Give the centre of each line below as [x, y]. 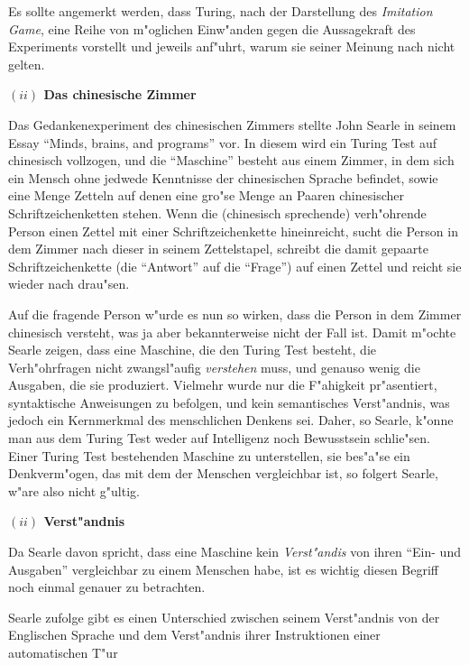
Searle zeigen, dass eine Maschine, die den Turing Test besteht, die [192, 350]
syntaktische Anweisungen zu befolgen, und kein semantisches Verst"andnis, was [229, 402]
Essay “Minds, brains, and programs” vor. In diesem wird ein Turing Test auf [223, 142]
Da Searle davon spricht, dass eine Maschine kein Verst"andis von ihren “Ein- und [234, 552]
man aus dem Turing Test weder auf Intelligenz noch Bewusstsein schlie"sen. [219, 438]
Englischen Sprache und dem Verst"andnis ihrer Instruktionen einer [194, 635]
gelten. [27, 64]
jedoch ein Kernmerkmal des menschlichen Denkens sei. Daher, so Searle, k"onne [231, 420]
